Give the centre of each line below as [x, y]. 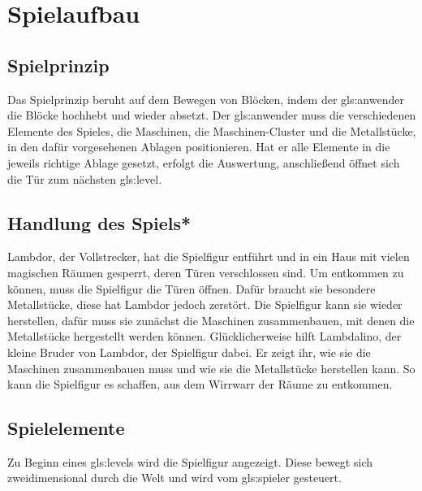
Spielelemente [66, 428]
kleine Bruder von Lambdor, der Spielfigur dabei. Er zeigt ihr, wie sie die [189, 352]
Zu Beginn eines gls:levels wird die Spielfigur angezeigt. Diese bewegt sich [190, 461]
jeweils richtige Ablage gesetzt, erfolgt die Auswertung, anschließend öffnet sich [204, 162]
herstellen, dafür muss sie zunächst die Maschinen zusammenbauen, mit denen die [211, 320]
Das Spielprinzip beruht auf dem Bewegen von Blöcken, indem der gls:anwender [206, 99]
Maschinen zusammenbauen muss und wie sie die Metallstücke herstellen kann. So [211, 368]
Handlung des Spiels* [99, 222]
